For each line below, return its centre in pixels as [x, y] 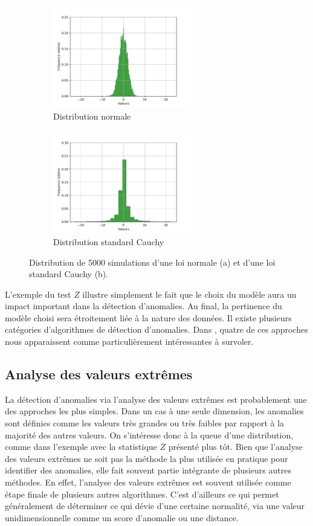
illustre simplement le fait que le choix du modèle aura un [189, 294]
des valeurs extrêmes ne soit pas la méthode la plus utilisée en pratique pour [147, 458]
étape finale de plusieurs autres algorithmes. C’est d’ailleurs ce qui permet [142, 494]
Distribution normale [92, 116]
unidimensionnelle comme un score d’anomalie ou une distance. [122, 517]
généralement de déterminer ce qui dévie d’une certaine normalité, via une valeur [155, 506]
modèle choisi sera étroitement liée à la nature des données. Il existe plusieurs [148, 317]
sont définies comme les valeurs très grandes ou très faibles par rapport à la [145, 423]
